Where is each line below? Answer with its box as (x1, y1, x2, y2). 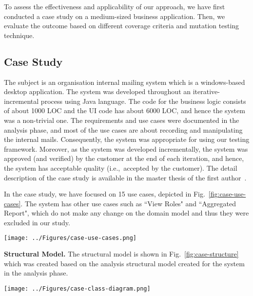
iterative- (193, 86, 220, 97)
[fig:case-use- (208, 189, 246, 199)
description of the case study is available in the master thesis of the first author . (4, 172, 247, 182)
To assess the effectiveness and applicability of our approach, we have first (4, 1, 225, 11)
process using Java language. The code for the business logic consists (40, 96, 246, 106)
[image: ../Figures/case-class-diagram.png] (4, 285, 151, 292)
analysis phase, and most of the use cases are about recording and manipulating (4, 124, 243, 135)
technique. (4, 30, 35, 40)
